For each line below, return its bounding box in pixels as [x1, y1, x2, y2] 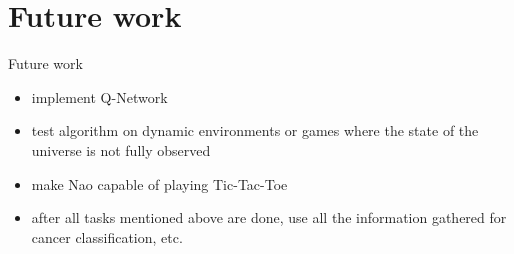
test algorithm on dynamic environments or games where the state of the [31, 120, 479, 141]
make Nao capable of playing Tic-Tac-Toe [31, 173, 288, 194]
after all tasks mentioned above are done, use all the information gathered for [31, 207, 507, 228]
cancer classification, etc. [31, 226, 183, 247]
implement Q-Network [31, 86, 168, 107]
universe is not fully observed [31, 139, 211, 160]
